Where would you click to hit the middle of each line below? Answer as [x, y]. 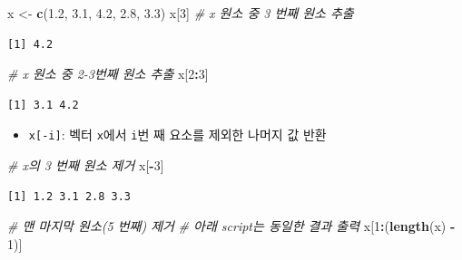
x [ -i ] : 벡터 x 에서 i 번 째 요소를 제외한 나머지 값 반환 [177, 135]
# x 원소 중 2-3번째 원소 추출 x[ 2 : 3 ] [108, 74]
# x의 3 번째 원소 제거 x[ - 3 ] [86, 165]
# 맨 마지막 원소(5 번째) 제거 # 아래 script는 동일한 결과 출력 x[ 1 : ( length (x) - [231, 226]
